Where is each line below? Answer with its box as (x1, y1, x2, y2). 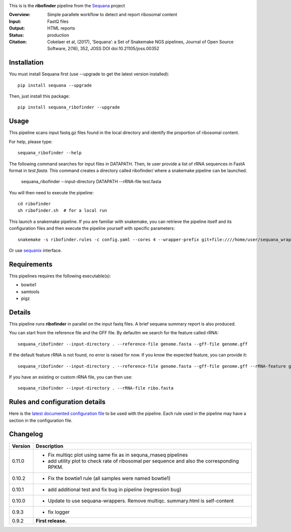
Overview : (9, 12, 31, 17)
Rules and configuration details (9, 398, 106, 406)
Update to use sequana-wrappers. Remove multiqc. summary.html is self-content (48, 497, 234, 504)
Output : (9, 25, 25, 31)
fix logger (48, 508, 70, 515)
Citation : (9, 39, 27, 45)
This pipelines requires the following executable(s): (9, 273, 111, 279)
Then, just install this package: (9, 93, 70, 99)
